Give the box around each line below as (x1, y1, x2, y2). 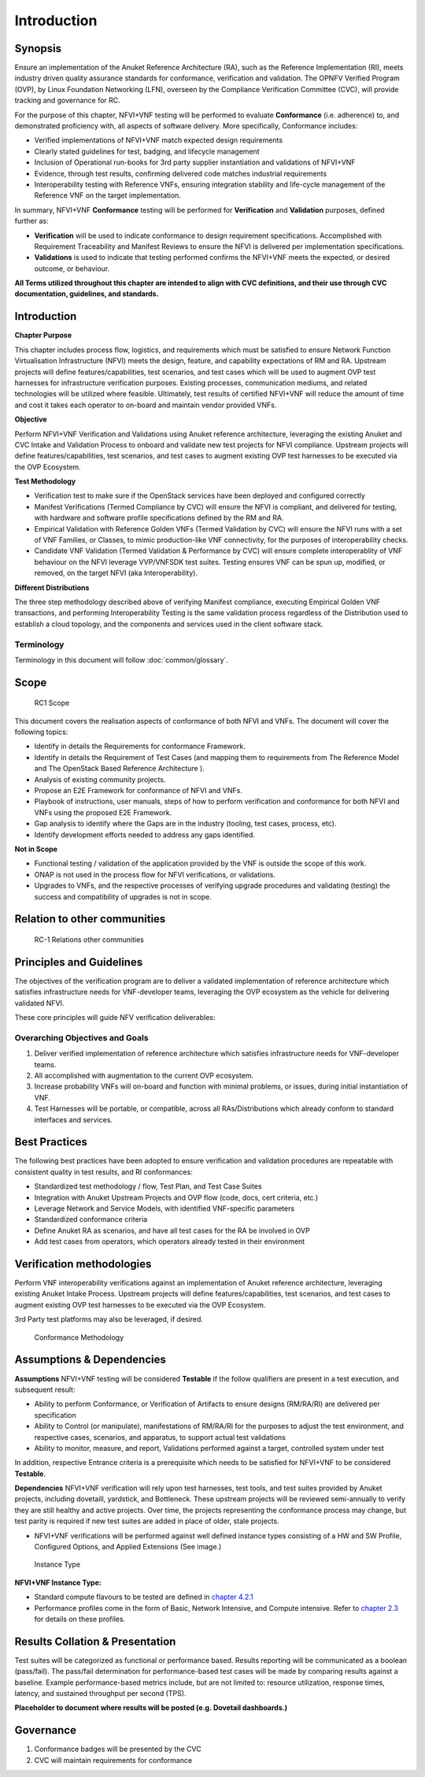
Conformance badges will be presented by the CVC (34, 1745, 201, 1754)
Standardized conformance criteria (34, 1215, 148, 1224)
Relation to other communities (14, 912, 166, 926)
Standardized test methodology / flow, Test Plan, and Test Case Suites (34, 1182, 263, 1191)
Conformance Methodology (34, 1332, 124, 1342)
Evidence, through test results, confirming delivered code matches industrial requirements (34, 169, 327, 178)
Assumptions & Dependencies (14, 1353, 167, 1367)
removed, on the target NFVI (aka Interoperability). (34, 568, 198, 578)
